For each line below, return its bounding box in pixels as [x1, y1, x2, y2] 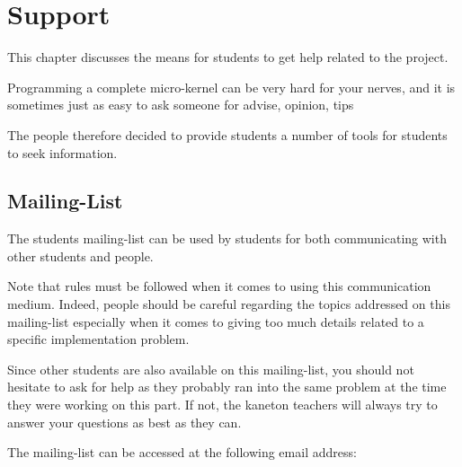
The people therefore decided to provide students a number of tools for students [7, 125, 448, 144]
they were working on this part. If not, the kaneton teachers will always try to [7, 395, 438, 414]
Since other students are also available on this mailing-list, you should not [7, 359, 414, 378]
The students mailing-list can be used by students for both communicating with [7, 229, 447, 248]
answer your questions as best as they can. [7, 412, 242, 431]
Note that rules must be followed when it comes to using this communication [7, 277, 431, 295]
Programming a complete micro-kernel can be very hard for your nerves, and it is [7, 77, 456, 96]
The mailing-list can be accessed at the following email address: [7, 443, 357, 462]
